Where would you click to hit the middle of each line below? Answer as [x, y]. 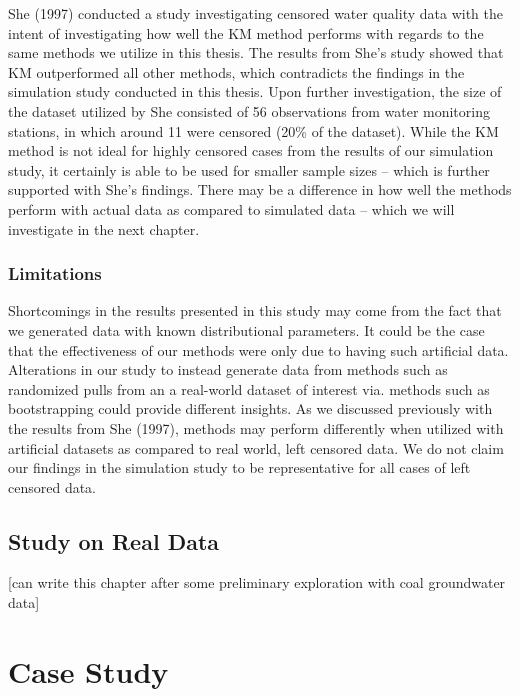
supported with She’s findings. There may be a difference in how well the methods [260, 189]
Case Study [88, 670]
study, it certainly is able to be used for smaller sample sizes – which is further [249, 169]
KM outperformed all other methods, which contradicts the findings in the [236, 71]
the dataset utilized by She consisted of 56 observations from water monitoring [249, 110]
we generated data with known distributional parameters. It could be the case [246, 329]
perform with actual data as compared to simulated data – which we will [231, 208]
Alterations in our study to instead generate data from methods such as [228, 369]
